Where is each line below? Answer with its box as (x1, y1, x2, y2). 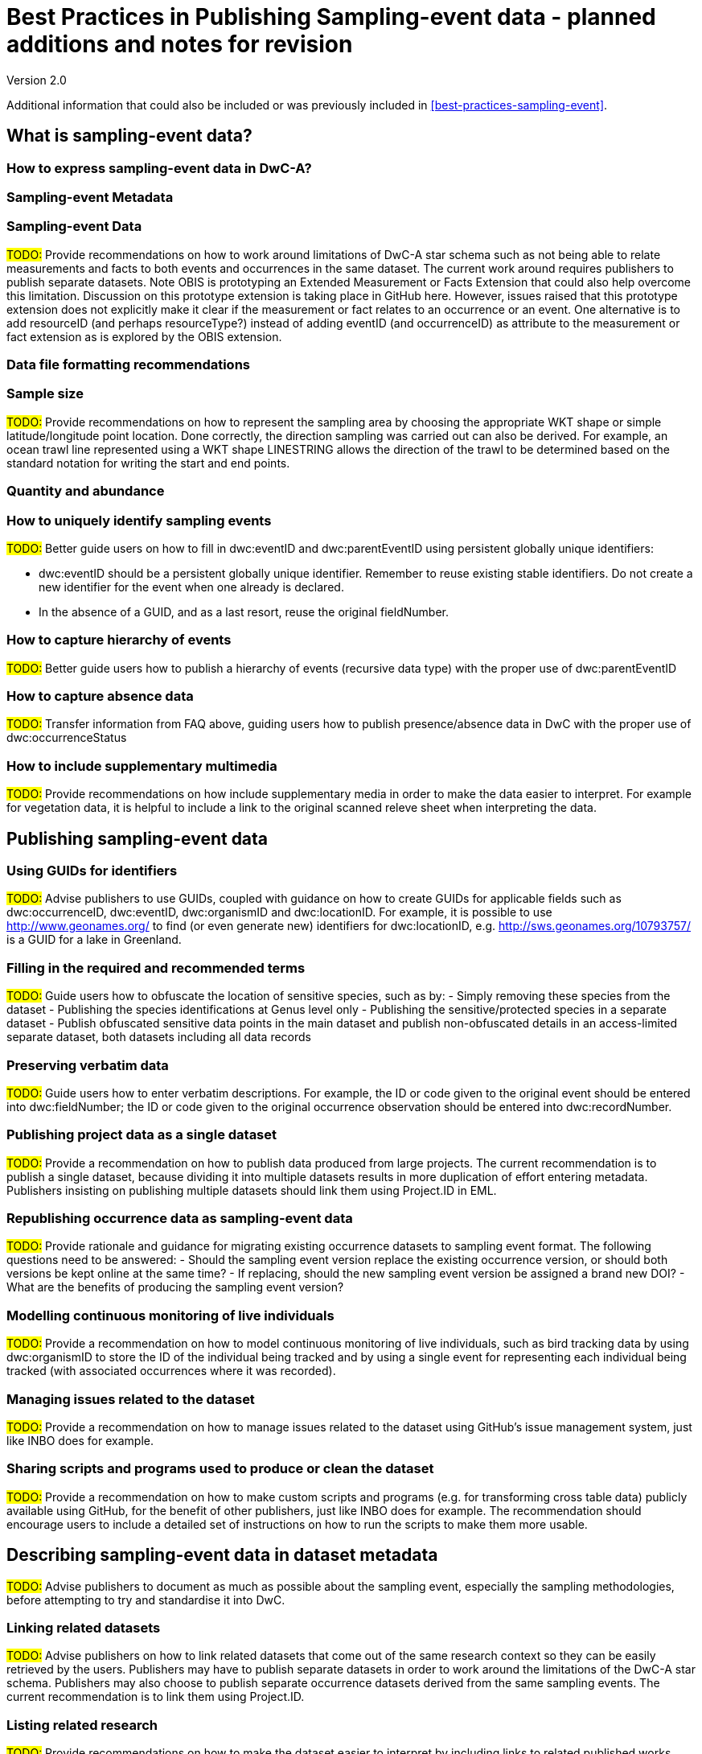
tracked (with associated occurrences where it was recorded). (6, 1364, 336, 1378)
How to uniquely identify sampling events (6, 512, 272, 529)
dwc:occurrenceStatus (6, 731, 127, 745)
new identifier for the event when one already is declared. (39, 579, 344, 594)
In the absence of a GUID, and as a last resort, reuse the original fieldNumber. (39, 604, 449, 619)
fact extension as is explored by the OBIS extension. (6, 329, 282, 344)
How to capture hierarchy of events (6, 632, 232, 648)
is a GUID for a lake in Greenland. (6, 933, 182, 947)
